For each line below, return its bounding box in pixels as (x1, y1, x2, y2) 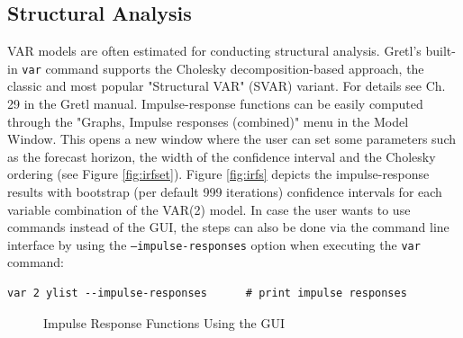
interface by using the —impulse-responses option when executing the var (7, 235, 421, 253)
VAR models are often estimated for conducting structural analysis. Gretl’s (7, 41, 422, 60)
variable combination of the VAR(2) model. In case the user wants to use (7, 200, 411, 218)
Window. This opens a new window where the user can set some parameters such (7, 129, 457, 148)
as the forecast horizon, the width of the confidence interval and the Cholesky (7, 147, 436, 165)
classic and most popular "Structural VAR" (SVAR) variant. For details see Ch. (7, 76, 446, 95)
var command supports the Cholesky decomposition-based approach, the (22, 58, 424, 77)
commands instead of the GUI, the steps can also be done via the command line (7, 218, 449, 236)
